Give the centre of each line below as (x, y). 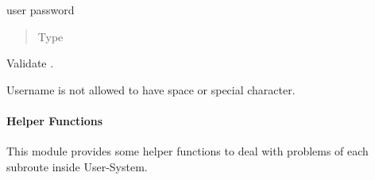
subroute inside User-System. (77, 166)
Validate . (30, 63)
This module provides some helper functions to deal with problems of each (187, 151)
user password (41, 10)
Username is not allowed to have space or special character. (151, 89)
